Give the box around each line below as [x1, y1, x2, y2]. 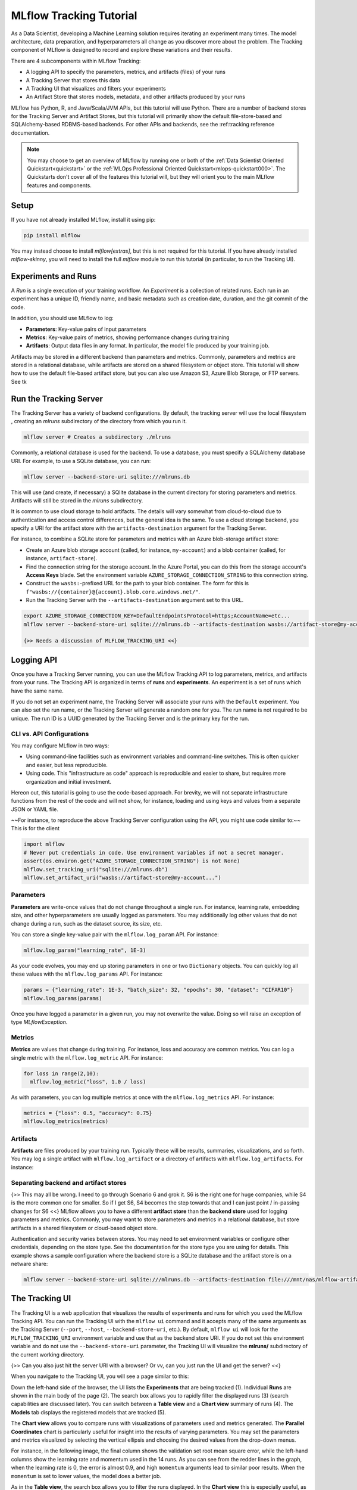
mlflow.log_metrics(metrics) [23, 1118, 109, 1125]
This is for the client [11, 825, 59, 832]
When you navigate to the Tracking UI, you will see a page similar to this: [11, 1373, 189, 1380]
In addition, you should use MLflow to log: [11, 315, 114, 322]
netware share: [11, 1261, 48, 1268]
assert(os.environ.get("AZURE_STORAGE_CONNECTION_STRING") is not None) [23, 858, 240, 864]
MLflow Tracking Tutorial [11, 9, 137, 22]
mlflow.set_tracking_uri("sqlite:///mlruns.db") [23, 866, 168, 873]
